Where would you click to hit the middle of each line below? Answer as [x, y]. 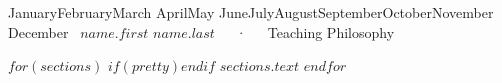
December [38, 31]
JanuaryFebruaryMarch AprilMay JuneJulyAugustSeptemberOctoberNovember [251, 12]
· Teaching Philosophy [315, 31]
